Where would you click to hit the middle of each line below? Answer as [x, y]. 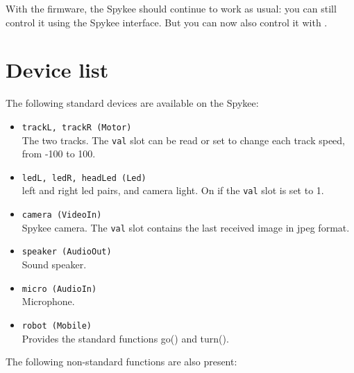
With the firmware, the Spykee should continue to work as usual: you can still [171, 8]
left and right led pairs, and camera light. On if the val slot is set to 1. [173, 190]
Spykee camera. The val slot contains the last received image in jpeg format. [186, 227]
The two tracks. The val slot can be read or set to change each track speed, [183, 140]
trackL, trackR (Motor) [77, 127]
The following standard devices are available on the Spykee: [132, 103]
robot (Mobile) [57, 326]
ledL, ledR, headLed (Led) [84, 178]
